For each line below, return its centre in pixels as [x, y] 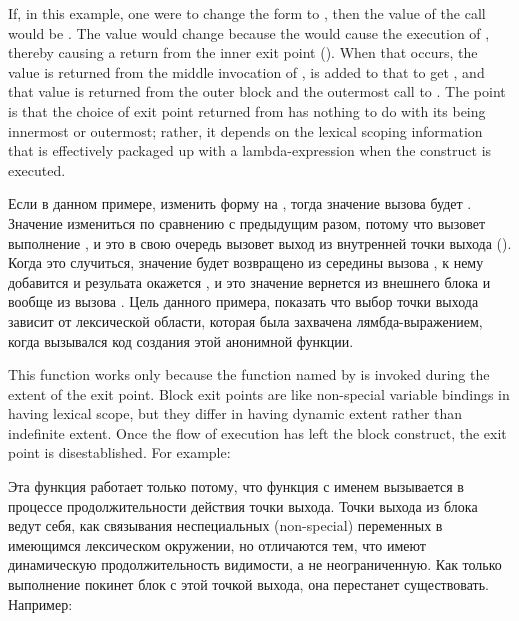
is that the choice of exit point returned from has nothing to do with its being [247, 110]
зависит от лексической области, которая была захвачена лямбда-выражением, [245, 320]
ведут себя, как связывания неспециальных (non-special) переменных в [225, 525]
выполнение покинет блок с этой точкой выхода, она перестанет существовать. [248, 584]
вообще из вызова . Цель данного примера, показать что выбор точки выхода [243, 301]
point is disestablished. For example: [119, 452]
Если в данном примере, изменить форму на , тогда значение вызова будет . [240, 203]
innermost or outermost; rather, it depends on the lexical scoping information [245, 130]
